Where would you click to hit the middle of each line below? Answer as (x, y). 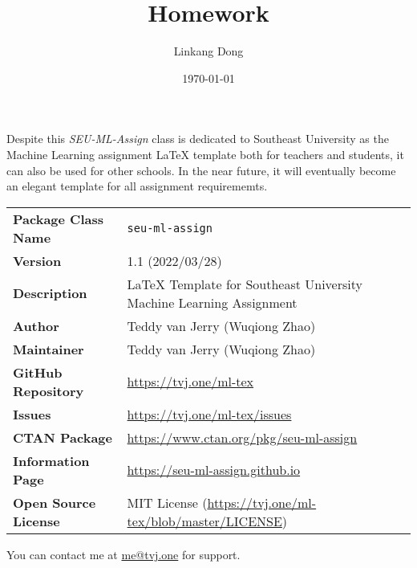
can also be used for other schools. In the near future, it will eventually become (201, 170)
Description (50, 293)
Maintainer (49, 349)
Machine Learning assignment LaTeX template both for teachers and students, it (205, 154)
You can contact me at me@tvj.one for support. (123, 554)
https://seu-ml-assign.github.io (214, 470)
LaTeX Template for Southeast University (245, 284)
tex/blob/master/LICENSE (204, 521)
